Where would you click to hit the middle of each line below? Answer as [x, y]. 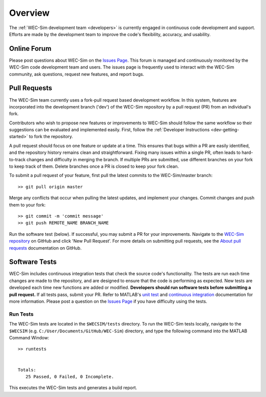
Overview [29, 13]
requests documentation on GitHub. [45, 248]
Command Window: [29, 337]
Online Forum [30, 49]
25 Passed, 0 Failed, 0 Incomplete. [70, 377]
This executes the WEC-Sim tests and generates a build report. [73, 388]
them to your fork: [27, 205]
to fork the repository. [51, 137]
